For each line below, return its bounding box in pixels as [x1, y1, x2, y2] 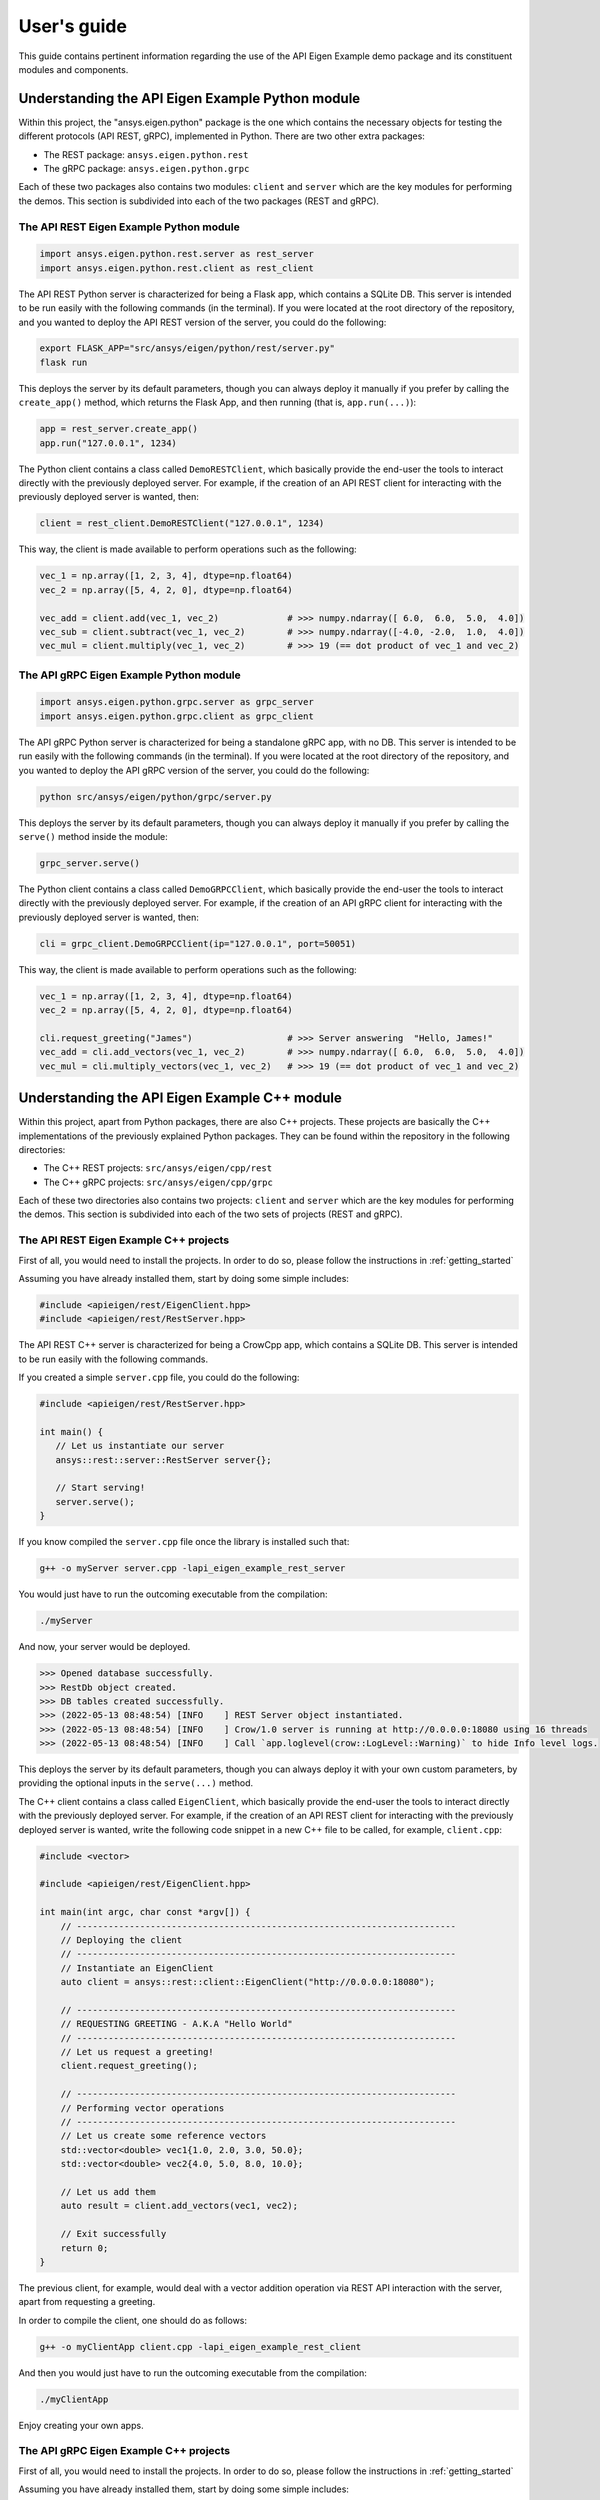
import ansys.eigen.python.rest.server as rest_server [39, 248, 314, 260]
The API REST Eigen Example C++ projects [18, 1233, 230, 1247]
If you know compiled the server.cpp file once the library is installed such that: [18, 1536, 350, 1548]
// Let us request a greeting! [60, 2046, 214, 2058]
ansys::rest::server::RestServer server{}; [55, 1454, 272, 1465]
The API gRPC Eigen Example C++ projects [18, 2444, 230, 2458]
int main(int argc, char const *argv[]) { [39, 1906, 251, 1918]
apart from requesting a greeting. [18, 2296, 156, 2308]
